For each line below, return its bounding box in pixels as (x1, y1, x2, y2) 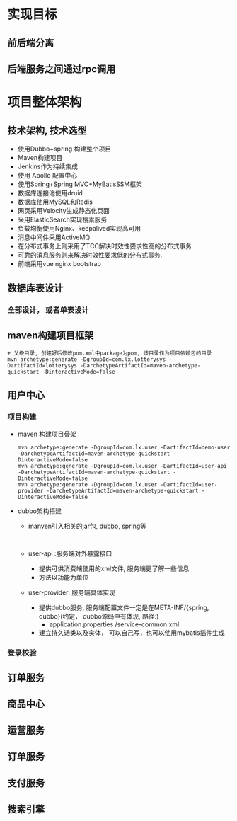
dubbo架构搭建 (17, 507, 62, 515)
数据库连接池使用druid (17, 188, 83, 197)
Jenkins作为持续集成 (17, 162, 78, 171)
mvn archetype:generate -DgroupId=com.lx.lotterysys (7, 356, 166, 363)
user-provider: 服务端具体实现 (28, 588, 115, 597)
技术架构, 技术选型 (7, 125, 87, 137)
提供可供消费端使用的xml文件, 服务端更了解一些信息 (38, 564, 190, 573)
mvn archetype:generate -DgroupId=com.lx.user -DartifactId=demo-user (17, 444, 231, 451)
